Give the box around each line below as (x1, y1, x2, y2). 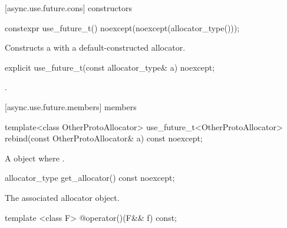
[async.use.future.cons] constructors (5, 2, 132, 14)
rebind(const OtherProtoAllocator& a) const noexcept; (5, 132, 203, 144)
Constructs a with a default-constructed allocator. (5, 41, 186, 54)
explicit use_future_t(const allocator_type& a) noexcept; (5, 61, 215, 73)
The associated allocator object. (5, 191, 120, 203)
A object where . (5, 151, 65, 164)
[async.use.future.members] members (5, 100, 137, 113)
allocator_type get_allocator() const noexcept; (5, 171, 175, 184)
